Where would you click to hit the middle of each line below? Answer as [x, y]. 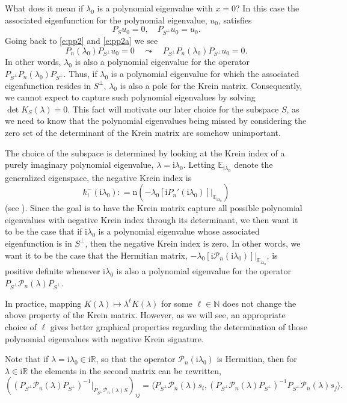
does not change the [259, 303]
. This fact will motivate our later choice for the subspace [173, 109]
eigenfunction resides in [48, 85]
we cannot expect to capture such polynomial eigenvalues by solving [130, 97]
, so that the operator [136, 359]
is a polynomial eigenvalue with [155, 8]
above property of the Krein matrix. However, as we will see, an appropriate [145, 315]
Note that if [27, 359]
